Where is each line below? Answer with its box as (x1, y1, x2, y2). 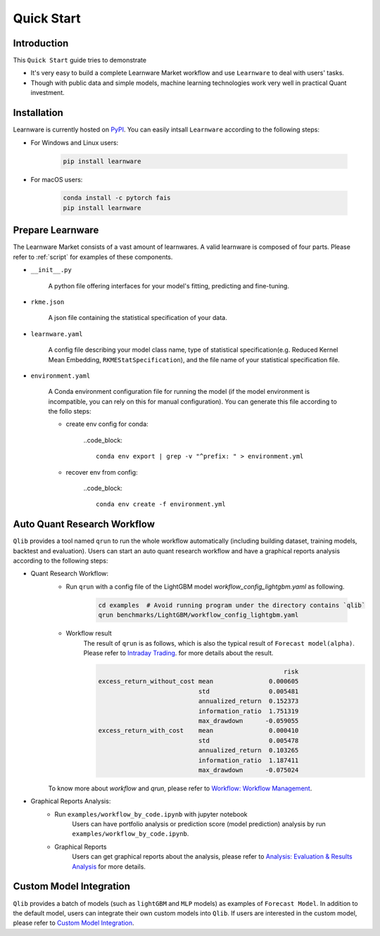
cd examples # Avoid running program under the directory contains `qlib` (98, 601, 366, 609)
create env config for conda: (65, 420, 149, 428)
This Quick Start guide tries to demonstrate (13, 56, 147, 65)
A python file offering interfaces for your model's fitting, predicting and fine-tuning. (48, 281, 290, 290)
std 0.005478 (198, 736, 299, 745)
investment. (30, 89, 65, 97)
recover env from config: (65, 468, 138, 476)
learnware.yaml (30, 330, 84, 338)
